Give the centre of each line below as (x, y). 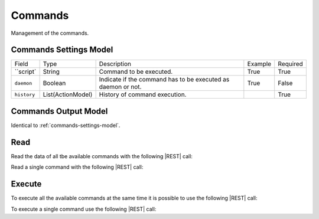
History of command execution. (143, 94)
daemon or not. (120, 87)
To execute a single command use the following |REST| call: (84, 209)
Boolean (54, 83)
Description (115, 64)
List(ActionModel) (68, 94)
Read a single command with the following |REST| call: (77, 167)
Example (259, 64)
